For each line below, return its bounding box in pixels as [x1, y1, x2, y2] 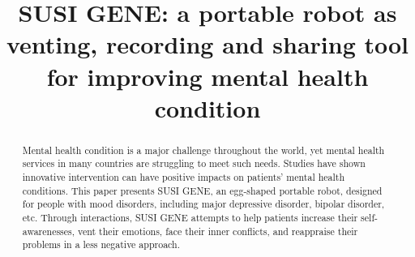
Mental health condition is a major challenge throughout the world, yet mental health [22, 143, 385, 156]
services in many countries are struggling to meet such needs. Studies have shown [22, 156, 366, 170]
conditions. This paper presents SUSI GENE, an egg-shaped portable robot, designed [22, 183, 383, 197]
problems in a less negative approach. [22, 238, 180, 251]
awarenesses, [22, 224, 75, 238]
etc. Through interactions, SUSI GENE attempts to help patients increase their [22, 211, 358, 225]
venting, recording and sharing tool [6, 28, 409, 61]
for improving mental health [46, 59, 369, 92]
